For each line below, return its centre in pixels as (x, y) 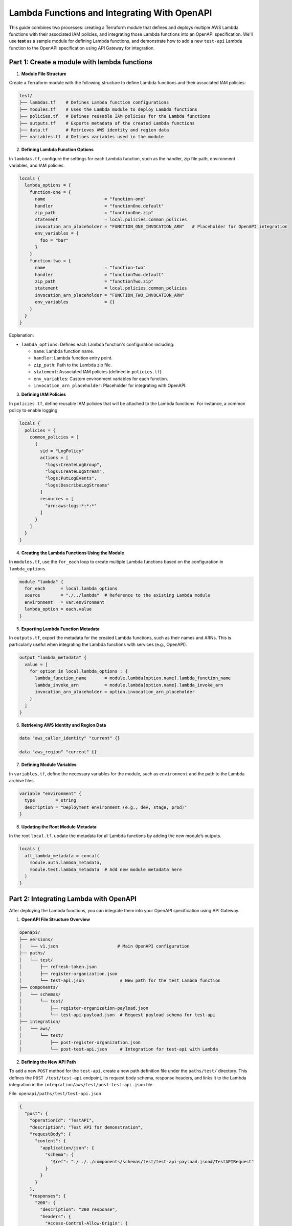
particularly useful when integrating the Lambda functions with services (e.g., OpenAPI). (98, 644)
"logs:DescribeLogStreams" (77, 485)
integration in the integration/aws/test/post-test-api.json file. (81, 1085)
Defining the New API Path (49, 1062)
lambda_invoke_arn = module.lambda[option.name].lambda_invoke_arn (129, 685)
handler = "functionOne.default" (99, 206)
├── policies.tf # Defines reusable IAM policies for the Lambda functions (115, 116)
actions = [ (54, 458)
